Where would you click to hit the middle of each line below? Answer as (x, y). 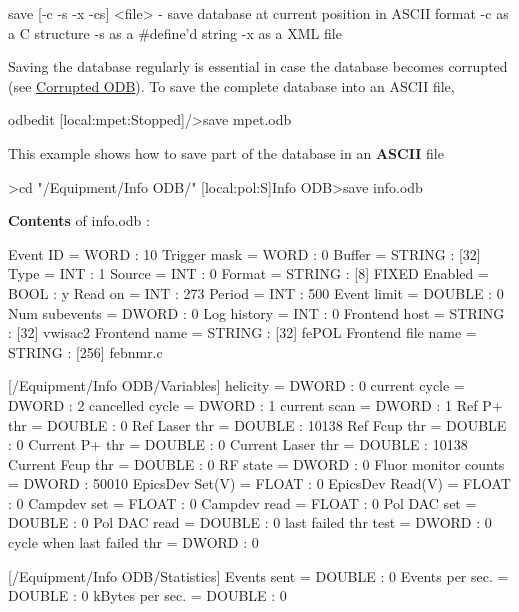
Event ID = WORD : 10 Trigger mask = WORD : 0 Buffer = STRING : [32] (244, 253)
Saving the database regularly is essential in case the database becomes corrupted (258, 66)
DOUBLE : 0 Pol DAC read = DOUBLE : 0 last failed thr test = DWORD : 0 (250, 522)
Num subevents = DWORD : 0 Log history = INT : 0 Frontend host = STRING (256, 312)
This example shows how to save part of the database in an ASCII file (226, 152)
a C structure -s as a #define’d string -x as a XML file (175, 32)
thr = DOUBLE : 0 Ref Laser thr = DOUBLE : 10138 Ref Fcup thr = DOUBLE (257, 424)
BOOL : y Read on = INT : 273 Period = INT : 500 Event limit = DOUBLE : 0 (256, 292)
